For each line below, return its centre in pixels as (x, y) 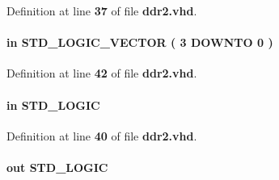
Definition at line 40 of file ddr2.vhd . (102, 135)
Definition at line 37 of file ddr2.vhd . (102, 10)
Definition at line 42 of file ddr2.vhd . (102, 73)
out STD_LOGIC (57, 167)
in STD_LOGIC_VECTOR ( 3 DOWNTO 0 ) (140, 42)
